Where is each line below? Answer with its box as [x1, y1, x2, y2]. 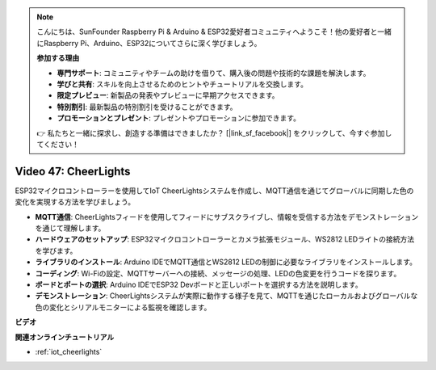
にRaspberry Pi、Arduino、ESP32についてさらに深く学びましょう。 [36, 38, 262, 48]
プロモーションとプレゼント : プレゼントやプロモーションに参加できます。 [57, 113, 301, 123]
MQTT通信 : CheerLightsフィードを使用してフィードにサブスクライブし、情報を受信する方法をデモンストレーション [35, 212, 419, 221]
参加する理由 [36, 53, 80, 63]
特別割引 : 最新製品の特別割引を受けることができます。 [57, 102, 237, 111]
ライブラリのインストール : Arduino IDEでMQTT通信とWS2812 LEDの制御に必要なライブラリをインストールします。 [35, 257, 417, 267]
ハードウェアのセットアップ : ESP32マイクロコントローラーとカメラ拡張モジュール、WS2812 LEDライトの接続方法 [35, 234, 415, 244]
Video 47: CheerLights [15, 164, 131, 178]
